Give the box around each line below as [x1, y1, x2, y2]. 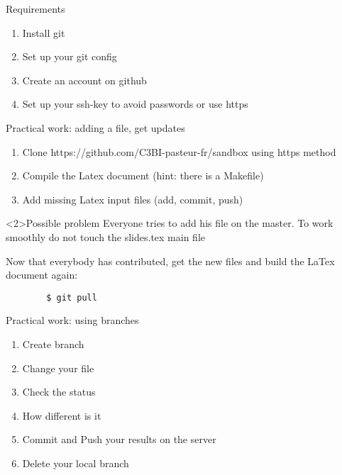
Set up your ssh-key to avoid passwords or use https [22, 96, 248, 111]
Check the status [22, 384, 96, 399]
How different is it [22, 408, 101, 423]
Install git [22, 25, 65, 40]
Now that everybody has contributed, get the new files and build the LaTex [6, 253, 335, 268]
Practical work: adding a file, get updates [6, 120, 185, 135]
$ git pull [46, 292, 97, 303]
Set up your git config [22, 49, 117, 64]
